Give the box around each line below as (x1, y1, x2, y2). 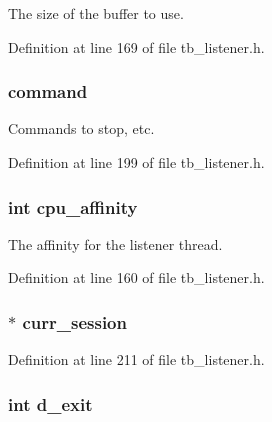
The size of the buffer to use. (8, 3, 184, 23)
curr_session (22, 309, 127, 334)
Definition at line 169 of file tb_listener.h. (8, 36, 265, 57)
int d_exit (8, 391, 93, 416)
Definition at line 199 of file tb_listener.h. (8, 152, 265, 172)
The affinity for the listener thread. (8, 233, 223, 254)
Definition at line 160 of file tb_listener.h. (8, 267, 265, 288)
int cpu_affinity (8, 194, 138, 219)
